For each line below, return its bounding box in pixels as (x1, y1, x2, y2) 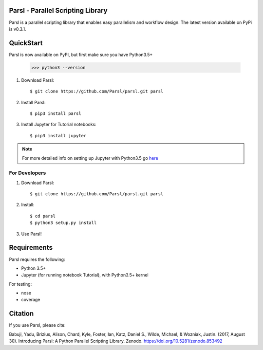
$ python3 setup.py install (30, 220, 97, 226)
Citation (9, 310, 34, 318)
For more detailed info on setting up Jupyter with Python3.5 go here (22, 155, 158, 161)
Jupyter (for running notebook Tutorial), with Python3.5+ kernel (21, 272, 149, 278)
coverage (21, 297, 40, 303)
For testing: (9, 281, 32, 287)
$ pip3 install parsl (30, 111, 81, 116)
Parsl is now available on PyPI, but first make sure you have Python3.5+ (9, 52, 153, 57)
